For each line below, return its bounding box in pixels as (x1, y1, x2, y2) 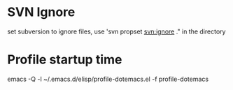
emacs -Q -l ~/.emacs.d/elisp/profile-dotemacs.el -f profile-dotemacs (7, 75, 209, 83)
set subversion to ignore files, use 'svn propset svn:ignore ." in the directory (7, 27, 226, 36)
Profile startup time (7, 52, 122, 68)
